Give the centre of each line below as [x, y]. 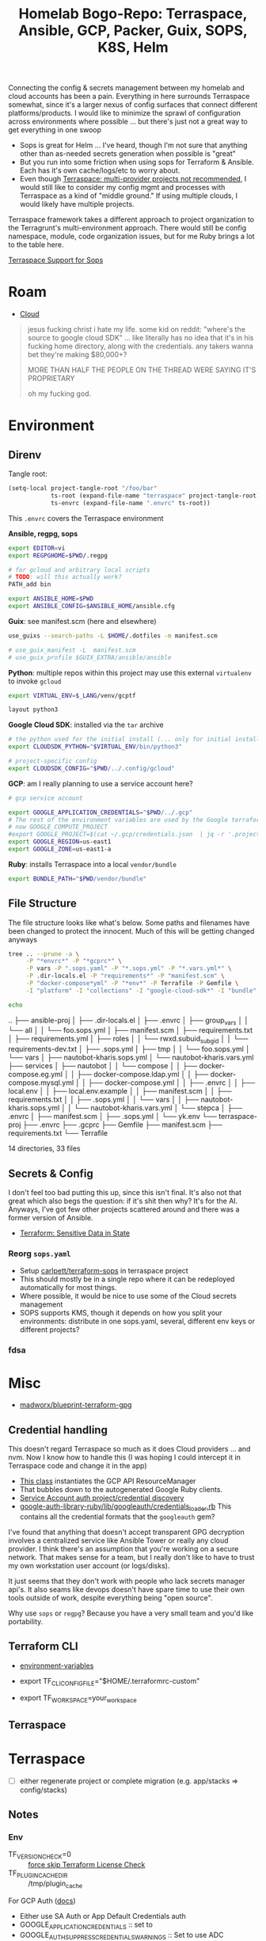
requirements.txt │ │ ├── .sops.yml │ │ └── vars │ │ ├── [104, 1100]
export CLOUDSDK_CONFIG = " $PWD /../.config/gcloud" [92, 768]
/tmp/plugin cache [55, 1884]
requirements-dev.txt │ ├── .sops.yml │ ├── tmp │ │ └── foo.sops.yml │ [129, 1049]
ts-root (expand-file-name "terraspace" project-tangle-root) [155, 496]
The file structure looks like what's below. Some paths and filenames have [129, 923]
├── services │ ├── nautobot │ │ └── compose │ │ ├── [103, 1066]
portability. [26, 1621]
